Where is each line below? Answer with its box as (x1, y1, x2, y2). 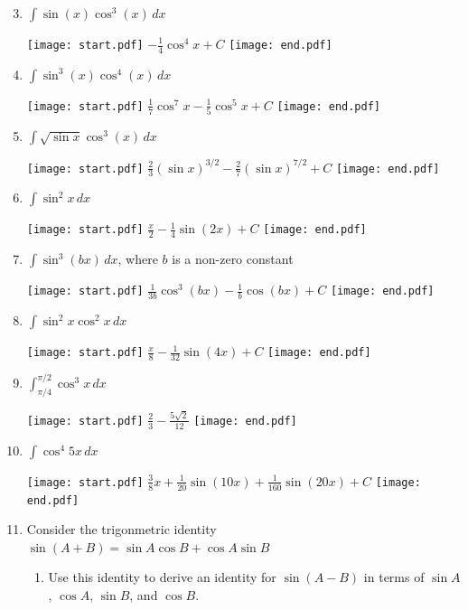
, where (117, 249, 158, 268)
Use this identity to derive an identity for (48, 568, 276, 587)
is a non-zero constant (172, 249, 294, 268)
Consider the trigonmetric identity (26, 520, 217, 539)
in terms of (363, 568, 425, 587)
